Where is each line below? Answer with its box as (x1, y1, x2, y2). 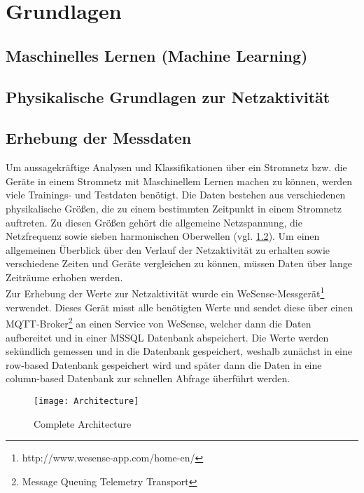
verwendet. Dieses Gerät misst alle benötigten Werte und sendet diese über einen (6, 299, 353, 314)
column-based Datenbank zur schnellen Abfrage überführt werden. (6, 371, 290, 386)
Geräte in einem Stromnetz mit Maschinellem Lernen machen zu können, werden (6, 173, 353, 188)
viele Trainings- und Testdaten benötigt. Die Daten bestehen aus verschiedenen (6, 187, 346, 202)
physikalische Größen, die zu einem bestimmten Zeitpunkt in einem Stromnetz (6, 201, 342, 215)
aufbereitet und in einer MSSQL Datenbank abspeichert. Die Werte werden (6, 330, 329, 344)
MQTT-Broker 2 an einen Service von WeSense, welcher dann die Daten (6, 314, 311, 330)
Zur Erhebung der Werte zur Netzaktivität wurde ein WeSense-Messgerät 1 (6, 284, 325, 301)
